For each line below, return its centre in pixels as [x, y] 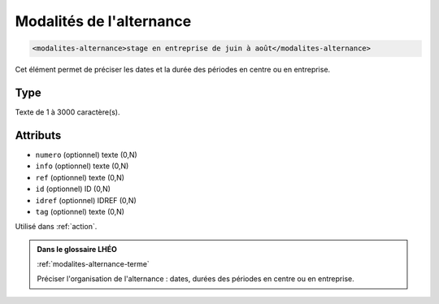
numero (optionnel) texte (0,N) [86, 154]
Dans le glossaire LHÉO [77, 249]
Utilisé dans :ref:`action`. [56, 227]
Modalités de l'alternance [103, 21]
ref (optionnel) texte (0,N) [80, 177]
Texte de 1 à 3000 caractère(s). [68, 112]
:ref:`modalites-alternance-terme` [93, 264]
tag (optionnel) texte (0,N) [80, 211]
